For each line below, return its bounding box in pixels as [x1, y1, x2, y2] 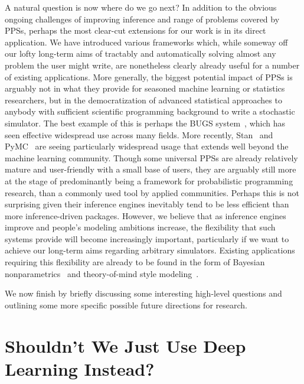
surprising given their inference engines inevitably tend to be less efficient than [5, 198, 289, 210]
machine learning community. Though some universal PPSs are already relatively [5, 151, 298, 164]
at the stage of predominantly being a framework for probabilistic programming [5, 174, 293, 187]
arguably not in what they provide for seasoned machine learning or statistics [5, 82, 285, 95]
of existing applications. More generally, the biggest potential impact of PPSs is [5, 70, 293, 83]
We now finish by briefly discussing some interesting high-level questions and [5, 287, 282, 300]
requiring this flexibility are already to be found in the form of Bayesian [5, 256, 265, 268]
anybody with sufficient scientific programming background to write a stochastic [5, 105, 295, 118]
